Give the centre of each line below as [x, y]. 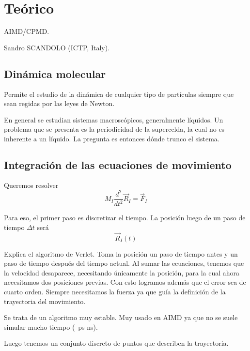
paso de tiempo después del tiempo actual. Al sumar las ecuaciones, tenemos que [124, 263]
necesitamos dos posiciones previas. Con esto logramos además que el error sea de [125, 282]
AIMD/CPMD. [27, 31]
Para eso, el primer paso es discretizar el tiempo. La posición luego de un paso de [125, 218]
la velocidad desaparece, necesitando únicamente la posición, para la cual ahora [122, 272]
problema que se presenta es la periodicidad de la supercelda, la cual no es [114, 129]
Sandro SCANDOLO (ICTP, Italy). [57, 47]
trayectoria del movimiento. [45, 301]
